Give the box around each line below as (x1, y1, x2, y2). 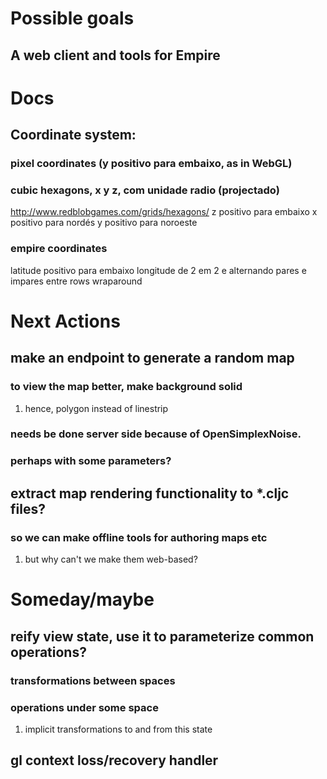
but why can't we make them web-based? (24, 553, 198, 566)
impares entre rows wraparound (10, 275, 143, 287)
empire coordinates (10, 242, 108, 256)
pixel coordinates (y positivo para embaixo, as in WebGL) (10, 157, 293, 171)
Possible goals (10, 7, 135, 30)
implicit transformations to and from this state (24, 723, 213, 735)
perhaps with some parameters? (10, 454, 172, 468)
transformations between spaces (10, 673, 176, 687)
